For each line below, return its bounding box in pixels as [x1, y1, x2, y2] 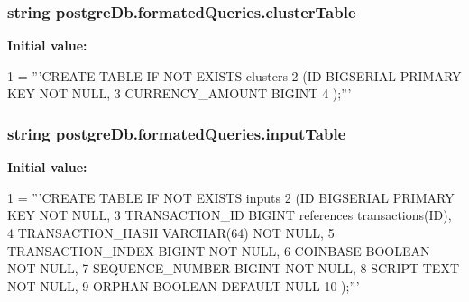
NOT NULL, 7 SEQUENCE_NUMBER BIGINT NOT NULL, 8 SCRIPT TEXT [7, 259, 460, 278]
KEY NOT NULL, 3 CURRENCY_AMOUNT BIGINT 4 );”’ [7, 84, 352, 103]
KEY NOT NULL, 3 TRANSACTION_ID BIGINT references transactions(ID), [7, 206, 452, 224]
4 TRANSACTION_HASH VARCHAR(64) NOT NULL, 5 [7, 224, 335, 242]
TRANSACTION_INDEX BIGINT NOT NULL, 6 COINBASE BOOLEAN [7, 241, 430, 260]
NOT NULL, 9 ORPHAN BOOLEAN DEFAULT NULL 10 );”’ [7, 276, 360, 295]
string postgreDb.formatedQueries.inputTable [7, 122, 346, 144]
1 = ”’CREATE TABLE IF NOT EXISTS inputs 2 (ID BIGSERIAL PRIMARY [7, 188, 455, 206]
